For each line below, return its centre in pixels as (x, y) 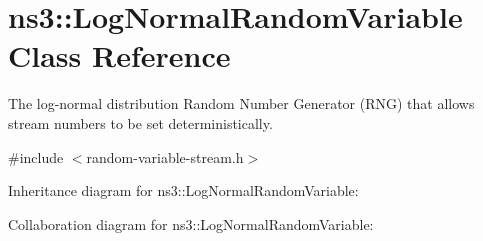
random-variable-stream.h (165, 156)
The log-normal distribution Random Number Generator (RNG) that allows (241, 103)
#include (36, 156)
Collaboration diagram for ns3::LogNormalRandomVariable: (191, 223)
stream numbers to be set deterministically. (140, 122)
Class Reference (119, 55)
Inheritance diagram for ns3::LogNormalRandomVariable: (183, 190)
